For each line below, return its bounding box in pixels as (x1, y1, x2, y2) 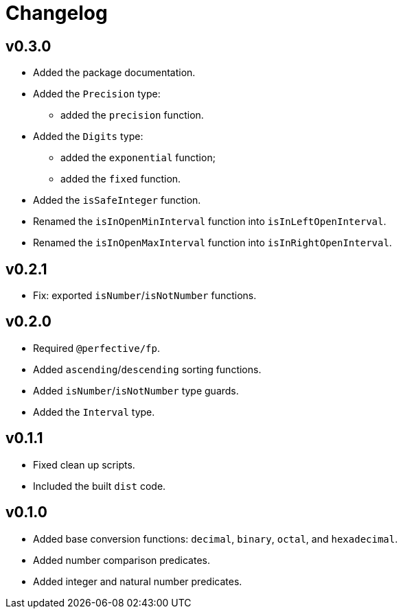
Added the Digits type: (33, 130, 143, 143)
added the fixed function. (60, 173, 181, 185)
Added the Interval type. (33, 405, 155, 418)
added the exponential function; (60, 152, 216, 164)
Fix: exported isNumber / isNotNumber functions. (33, 290, 257, 302)
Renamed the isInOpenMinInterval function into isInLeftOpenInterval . (33, 215, 387, 228)
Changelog (5, 1, 108, 25)
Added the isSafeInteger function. (33, 194, 201, 206)
